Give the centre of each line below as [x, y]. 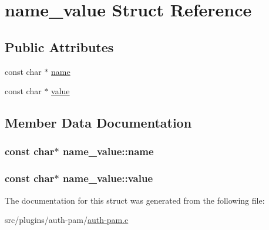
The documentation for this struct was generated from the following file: [135, 200]
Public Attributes [59, 47]
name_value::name [108, 151]
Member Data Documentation [98, 123]
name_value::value [108, 178]
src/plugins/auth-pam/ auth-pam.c [67, 220]
